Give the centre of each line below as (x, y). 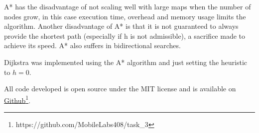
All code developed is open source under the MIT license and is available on (120, 89)
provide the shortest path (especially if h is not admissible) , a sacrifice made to (125, 35)
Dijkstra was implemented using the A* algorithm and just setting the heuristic (126, 62)
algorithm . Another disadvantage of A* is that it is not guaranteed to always (121, 26)
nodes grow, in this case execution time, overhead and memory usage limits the (125, 16)
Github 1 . (17, 99)
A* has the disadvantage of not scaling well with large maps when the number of (128, 6)
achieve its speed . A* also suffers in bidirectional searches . (92, 45)
